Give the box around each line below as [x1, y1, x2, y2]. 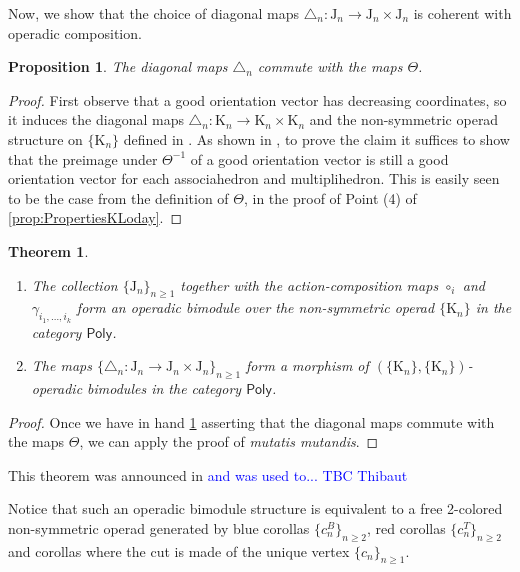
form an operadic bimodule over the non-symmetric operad [76, 297, 435, 318]
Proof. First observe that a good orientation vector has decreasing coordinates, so [8, 89, 507, 110]
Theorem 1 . [8, 240, 89, 261]
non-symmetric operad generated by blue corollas [8, 517, 310, 538]
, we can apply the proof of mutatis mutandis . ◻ [79, 431, 379, 452]
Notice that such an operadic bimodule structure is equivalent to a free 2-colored [8, 498, 503, 519]
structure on [8, 128, 83, 149]
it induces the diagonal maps [8, 109, 184, 130]
